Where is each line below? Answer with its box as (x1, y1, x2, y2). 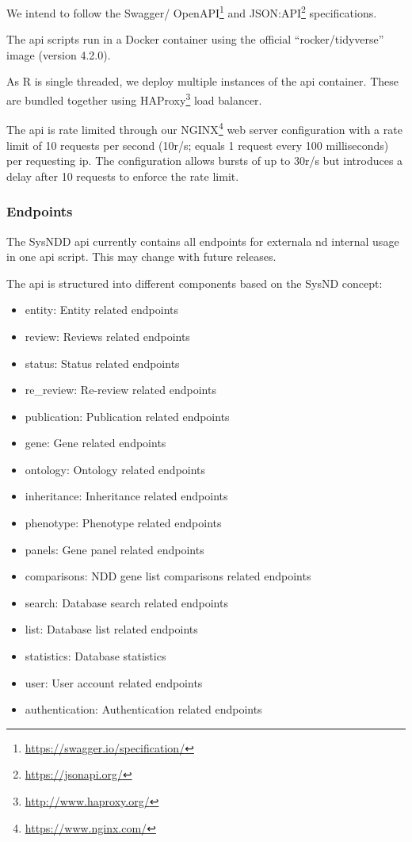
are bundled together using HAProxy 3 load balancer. (6, 90, 262, 108)
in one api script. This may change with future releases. (6, 248, 277, 265)
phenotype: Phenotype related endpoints (25, 515, 222, 531)
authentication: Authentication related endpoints (25, 701, 262, 718)
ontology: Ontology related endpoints (25, 461, 206, 477)
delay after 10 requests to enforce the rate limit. (6, 167, 239, 184)
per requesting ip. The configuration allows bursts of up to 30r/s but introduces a (6, 152, 403, 169)
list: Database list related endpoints (25, 621, 198, 637)
